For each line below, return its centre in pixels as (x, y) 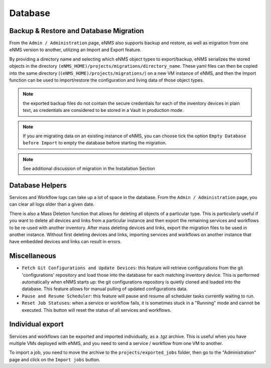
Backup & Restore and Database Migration (77, 31)
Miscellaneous (33, 256)
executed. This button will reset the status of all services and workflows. (97, 310)
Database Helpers (38, 185)
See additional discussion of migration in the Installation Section (89, 168)
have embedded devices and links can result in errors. (65, 242)
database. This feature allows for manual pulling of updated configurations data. (105, 289)
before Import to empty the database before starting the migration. (95, 143)
